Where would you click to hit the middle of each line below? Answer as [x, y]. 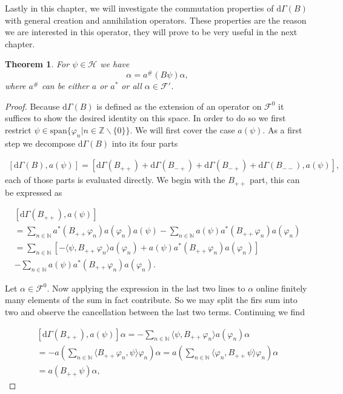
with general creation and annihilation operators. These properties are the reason [156, 20]
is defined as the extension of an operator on [179, 106]
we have [115, 64]
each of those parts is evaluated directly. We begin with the [115, 180]
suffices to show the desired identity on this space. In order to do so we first [145, 118]
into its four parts [145, 143]
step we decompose [40, 143]
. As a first [282, 129]
